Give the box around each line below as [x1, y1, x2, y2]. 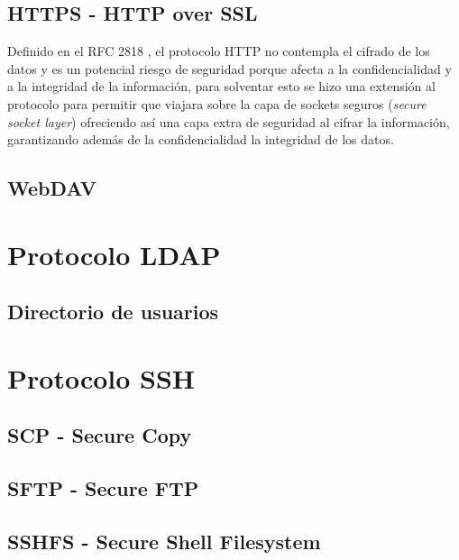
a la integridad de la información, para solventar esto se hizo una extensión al [7, 77, 436, 96]
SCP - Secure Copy [7, 421, 192, 449]
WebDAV [7, 174, 97, 202]
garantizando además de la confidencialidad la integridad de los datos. [7, 130, 394, 149]
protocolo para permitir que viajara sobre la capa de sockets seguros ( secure [7, 94, 427, 113]
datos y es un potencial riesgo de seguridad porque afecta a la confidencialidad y [7, 59, 452, 78]
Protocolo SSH [7, 359, 196, 396]
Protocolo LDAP [7, 235, 221, 272]
